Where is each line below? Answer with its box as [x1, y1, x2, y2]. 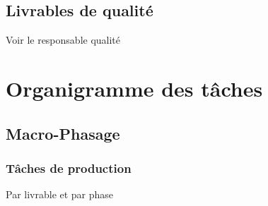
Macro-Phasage [6, 122, 120, 144]
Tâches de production [6, 159, 132, 176]
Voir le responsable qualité [6, 32, 121, 47]
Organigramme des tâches [6, 73, 263, 102]
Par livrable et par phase [6, 187, 114, 202]
